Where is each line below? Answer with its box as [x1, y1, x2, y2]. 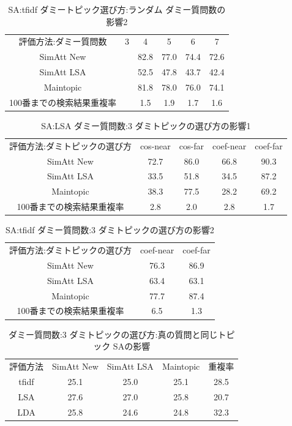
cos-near [140, 139, 171, 152]
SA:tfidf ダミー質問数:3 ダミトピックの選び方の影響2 [6, 223, 214, 236]
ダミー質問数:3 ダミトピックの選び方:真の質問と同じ [8, 327, 218, 340]
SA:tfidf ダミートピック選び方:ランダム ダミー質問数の [8, 3, 226, 15]
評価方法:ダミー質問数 [18, 35, 107, 48]
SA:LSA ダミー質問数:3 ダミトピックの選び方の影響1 [41, 119, 251, 132]
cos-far [179, 139, 204, 152]
